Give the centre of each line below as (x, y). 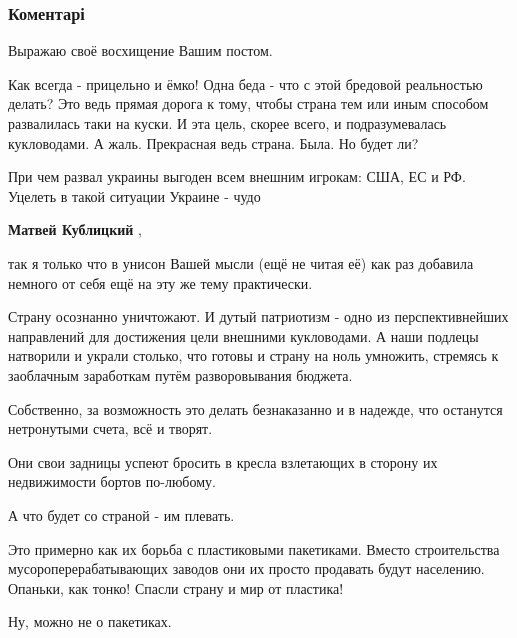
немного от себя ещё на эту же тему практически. (160, 282)
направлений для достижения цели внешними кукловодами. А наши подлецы (243, 335)
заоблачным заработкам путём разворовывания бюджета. (180, 374)
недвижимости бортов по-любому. (112, 481)
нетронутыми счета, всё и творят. (110, 428)
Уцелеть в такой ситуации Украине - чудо (134, 195)
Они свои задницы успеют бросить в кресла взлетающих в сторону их (223, 461)
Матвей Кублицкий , (75, 229)
